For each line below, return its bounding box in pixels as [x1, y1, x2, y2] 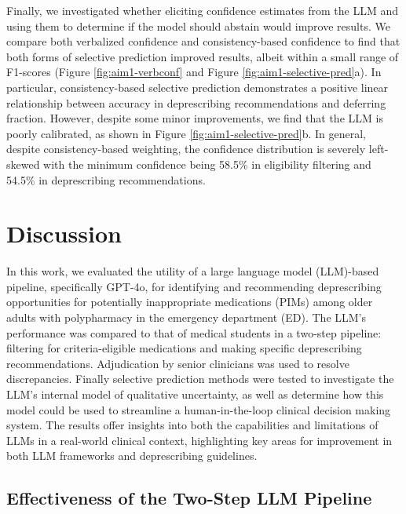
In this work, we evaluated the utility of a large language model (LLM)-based [6, 263, 379, 279]
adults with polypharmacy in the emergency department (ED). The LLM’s [6, 309, 367, 326]
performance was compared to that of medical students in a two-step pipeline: [6, 324, 382, 341]
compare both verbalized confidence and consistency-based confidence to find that [6, 33, 401, 49]
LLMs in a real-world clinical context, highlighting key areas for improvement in [6, 432, 393, 448]
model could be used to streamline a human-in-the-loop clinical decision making [6, 401, 391, 417]
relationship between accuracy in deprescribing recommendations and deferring [6, 94, 386, 111]
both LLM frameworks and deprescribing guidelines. [6, 447, 258, 464]
